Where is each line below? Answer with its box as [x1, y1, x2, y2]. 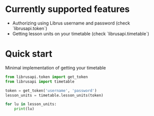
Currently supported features [5, 3, 130, 15]
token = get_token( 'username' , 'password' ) [5, 88, 97, 93]
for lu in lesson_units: [5, 101, 57, 107]
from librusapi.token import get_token [5, 74, 88, 79]
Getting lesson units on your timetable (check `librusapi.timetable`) [12, 30, 150, 36]
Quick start [5, 48, 52, 59]
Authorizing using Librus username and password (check [12, 20, 131, 26]
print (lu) [14, 106, 35, 111]
